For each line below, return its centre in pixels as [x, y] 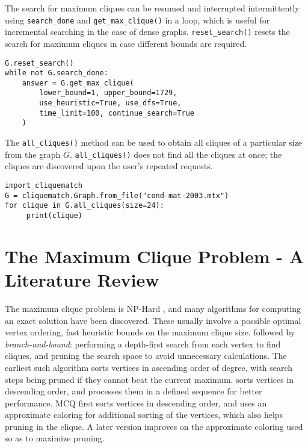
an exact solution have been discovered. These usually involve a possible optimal [153, 320]
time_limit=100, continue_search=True [117, 113]
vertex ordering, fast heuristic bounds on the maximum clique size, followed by [150, 332]
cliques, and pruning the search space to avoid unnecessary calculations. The [146, 356]
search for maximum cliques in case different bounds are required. [126, 43]
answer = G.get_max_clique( [78, 83]
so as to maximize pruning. [55, 438]
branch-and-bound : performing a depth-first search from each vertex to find [143, 344]
